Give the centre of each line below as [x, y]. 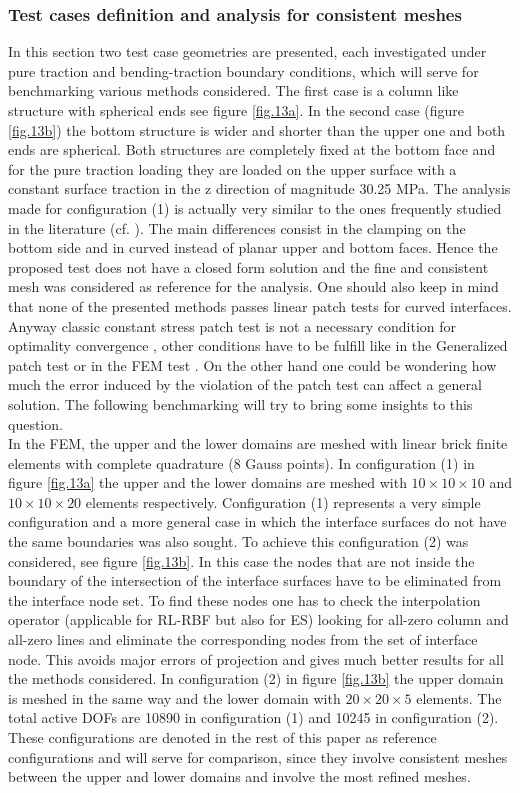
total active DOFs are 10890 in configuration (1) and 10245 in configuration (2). [253, 717]
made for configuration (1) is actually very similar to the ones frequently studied [255, 207]
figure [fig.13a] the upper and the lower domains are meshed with [207, 482]
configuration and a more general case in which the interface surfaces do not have [257, 521]
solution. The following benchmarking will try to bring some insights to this [240, 403]
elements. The [459, 697]
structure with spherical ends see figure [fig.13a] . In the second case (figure [236, 110]
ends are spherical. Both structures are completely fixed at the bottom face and [252, 149]
